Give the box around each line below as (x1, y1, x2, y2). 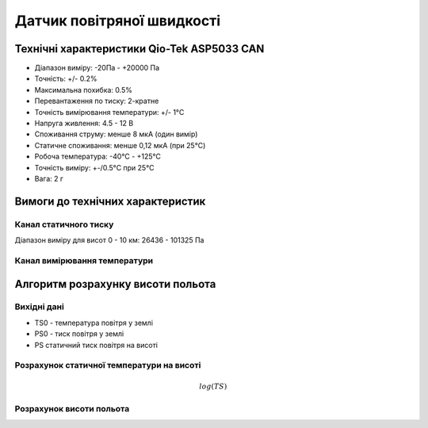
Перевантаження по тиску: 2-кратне (34, 96, 159, 106)
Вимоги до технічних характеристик (14, 194, 206, 208)
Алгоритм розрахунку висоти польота (14, 277, 216, 291)
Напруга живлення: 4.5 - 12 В (34, 119, 134, 128)
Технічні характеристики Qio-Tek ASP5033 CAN (14, 42, 265, 55)
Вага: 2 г (34, 174, 63, 183)
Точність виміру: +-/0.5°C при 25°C (34, 162, 155, 172)
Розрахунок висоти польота (14, 403, 130, 414)
